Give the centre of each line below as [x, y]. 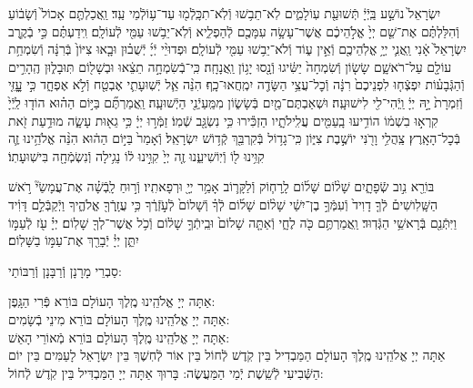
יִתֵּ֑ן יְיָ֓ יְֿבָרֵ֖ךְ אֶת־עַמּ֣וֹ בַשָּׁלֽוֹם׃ [74, 240]
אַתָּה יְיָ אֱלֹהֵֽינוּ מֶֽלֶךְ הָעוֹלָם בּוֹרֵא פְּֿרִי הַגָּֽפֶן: [112, 301]
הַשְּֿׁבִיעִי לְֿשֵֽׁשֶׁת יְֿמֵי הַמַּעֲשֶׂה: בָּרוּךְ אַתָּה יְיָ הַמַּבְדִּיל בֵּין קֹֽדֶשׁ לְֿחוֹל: [166, 372]
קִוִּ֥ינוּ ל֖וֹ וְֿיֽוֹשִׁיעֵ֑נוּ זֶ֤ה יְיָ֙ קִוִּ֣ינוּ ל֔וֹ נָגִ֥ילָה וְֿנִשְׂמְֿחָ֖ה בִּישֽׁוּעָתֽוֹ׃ [136, 155]
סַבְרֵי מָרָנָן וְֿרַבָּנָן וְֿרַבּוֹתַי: [65, 270]
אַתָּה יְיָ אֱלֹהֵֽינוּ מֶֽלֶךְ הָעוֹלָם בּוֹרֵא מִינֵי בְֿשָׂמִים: [119, 318]
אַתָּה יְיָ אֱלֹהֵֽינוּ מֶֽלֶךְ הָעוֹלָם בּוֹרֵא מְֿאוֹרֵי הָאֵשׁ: [119, 337]
